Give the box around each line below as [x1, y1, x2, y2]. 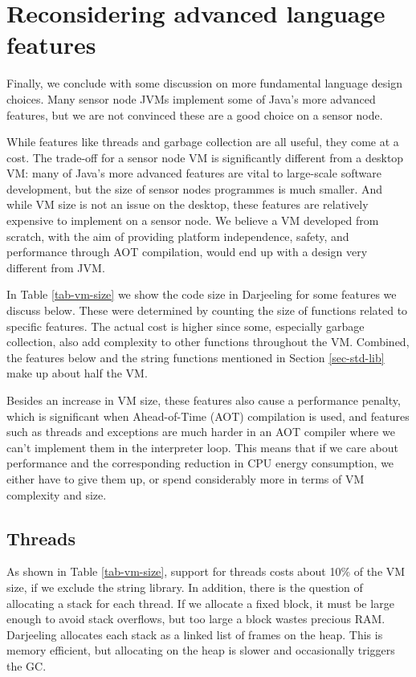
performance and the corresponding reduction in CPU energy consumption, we [6, 455, 394, 471]
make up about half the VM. [6, 365, 148, 381]
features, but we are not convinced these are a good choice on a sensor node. [6, 106, 383, 123]
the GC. [6, 657, 47, 674]
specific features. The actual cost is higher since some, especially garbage [6, 317, 365, 334]
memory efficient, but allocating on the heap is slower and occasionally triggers [6, 642, 395, 659]
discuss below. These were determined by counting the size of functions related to [6, 302, 408, 319]
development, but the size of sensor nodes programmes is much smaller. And [6, 180, 383, 197]
